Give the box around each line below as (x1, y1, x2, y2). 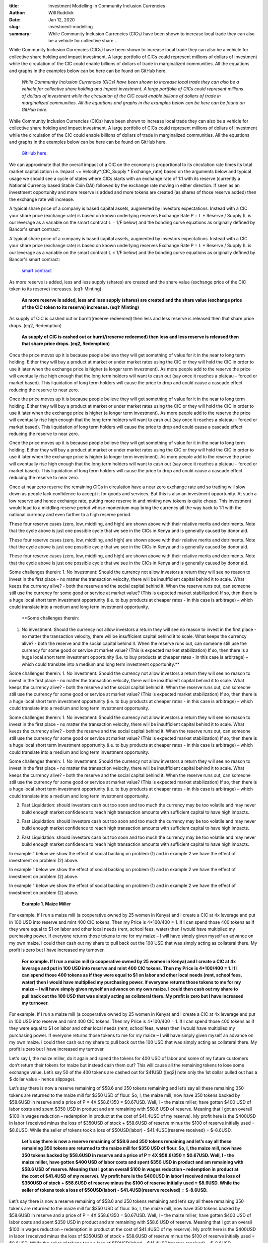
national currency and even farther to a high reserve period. (9, 512, 132, 518)
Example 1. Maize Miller (21, 900, 71, 907)
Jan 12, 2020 (48, 16, 75, 22)
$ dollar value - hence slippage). (9, 1076, 76, 1082)
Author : (9, 10, 26, 16)
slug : (9, 24, 20, 30)
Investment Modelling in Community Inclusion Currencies (48, 3, 166, 8)
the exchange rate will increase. (9, 196, 74, 202)
